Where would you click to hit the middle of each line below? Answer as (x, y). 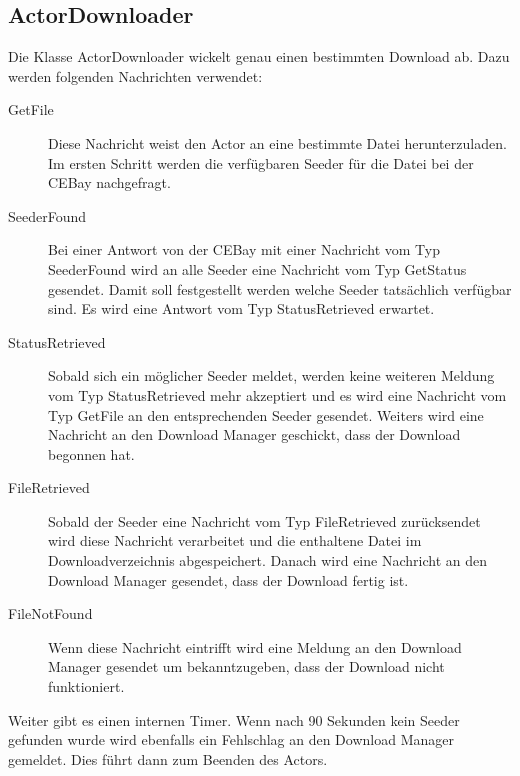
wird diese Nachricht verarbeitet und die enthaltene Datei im (235, 540)
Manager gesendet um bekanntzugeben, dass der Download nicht (246, 666)
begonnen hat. (91, 453)
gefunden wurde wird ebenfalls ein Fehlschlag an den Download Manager (231, 739)
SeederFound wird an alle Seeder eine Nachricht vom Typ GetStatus (257, 268)
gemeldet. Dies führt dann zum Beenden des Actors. (168, 758)
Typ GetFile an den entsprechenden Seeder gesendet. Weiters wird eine (266, 414)
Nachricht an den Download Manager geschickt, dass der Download (254, 434)
